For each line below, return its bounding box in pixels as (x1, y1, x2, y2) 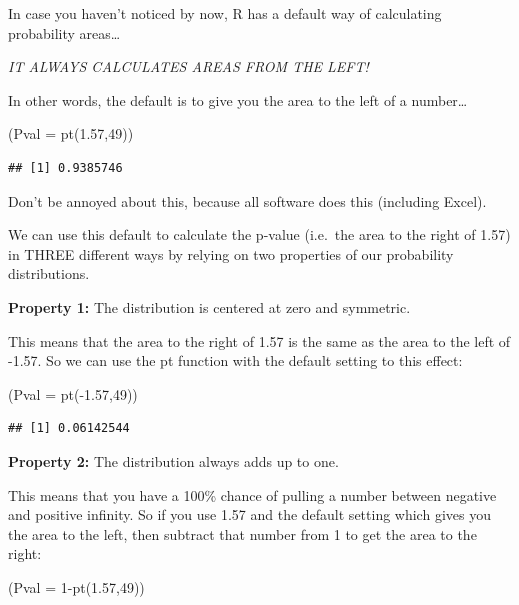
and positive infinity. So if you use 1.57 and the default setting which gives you (8, 504, 491, 525)
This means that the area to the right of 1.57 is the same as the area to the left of (8, 330, 511, 351)
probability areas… (8, 22, 121, 43)
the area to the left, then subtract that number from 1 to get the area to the (8, 523, 477, 544)
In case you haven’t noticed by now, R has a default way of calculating (8, 3, 442, 23)
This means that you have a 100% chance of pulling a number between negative (8, 484, 497, 505)
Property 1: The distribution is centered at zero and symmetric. (8, 296, 411, 317)
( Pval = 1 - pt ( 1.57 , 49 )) (8, 576, 145, 597)
